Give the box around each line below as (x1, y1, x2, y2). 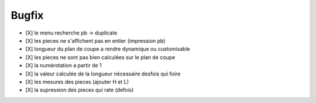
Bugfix (11, 9, 44, 22)
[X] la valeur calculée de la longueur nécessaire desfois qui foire (25, 70, 181, 77)
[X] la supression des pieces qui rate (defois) (25, 87, 134, 94)
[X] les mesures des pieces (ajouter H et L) (25, 78, 129, 85)
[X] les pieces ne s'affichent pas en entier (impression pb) (25, 37, 166, 44)
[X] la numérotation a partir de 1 (25, 62, 102, 69)
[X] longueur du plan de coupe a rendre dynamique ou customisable (25, 46, 190, 53)
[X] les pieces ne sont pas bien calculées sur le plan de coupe (25, 53, 176, 61)
